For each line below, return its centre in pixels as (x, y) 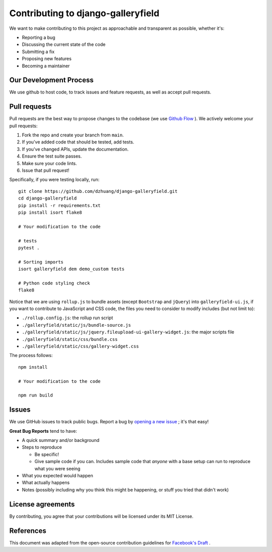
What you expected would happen (57, 476)
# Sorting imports (41, 262)
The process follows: (31, 356)
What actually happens (46, 483)
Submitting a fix (38, 52)
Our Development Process (51, 80)
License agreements (42, 504)
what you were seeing (57, 468)
